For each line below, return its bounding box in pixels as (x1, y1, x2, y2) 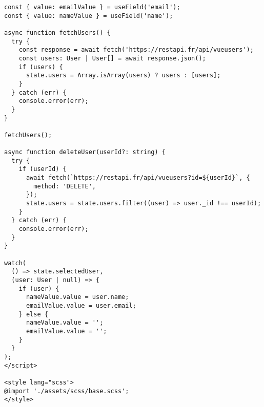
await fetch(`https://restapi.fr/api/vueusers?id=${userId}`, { (26, 174, 250, 182)
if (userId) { (18, 165, 67, 173)
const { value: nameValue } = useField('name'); (4, 12, 173, 19)
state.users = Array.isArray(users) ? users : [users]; (26, 72, 221, 79)
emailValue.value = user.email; (26, 302, 136, 309)
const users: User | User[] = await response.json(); (18, 54, 206, 62)
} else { (18, 310, 48, 318)
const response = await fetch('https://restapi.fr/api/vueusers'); (18, 46, 254, 54)
